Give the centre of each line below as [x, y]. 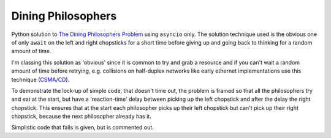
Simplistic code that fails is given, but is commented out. [83, 128]
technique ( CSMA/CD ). [40, 79]
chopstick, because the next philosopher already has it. [81, 117]
